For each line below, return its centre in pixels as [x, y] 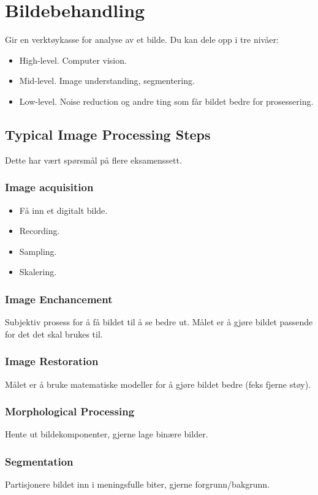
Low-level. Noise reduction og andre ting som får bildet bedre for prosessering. [166, 101]
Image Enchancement [59, 299]
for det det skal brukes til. [54, 334]
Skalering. [38, 272]
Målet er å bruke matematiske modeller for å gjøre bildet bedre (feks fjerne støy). [158, 384]
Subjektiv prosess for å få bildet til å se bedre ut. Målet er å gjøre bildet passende [159, 322]
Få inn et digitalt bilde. [63, 210]
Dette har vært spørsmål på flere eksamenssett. [93, 160]
